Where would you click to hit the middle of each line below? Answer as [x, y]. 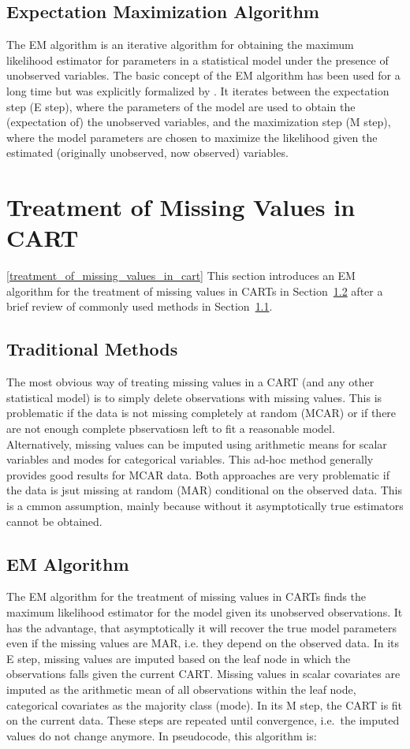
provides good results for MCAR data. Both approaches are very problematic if [198, 474]
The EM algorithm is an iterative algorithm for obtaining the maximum [180, 45]
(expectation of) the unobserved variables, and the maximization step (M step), [199, 122]
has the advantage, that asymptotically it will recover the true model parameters [202, 627]
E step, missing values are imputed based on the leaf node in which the [179, 658]
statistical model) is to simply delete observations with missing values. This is [194, 397]
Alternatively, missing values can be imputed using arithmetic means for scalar [197, 443]
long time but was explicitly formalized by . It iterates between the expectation [198, 90]
